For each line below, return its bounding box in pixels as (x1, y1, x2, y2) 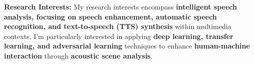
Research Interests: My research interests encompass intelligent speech (4, 1, 237, 11)
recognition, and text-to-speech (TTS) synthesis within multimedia (4, 21, 231, 31)
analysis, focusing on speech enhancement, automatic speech (4, 11, 217, 21)
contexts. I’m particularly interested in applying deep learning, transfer (4, 30, 233, 41)
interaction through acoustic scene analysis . (4, 50, 153, 60)
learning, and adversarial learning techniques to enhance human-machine (4, 40, 250, 51)
